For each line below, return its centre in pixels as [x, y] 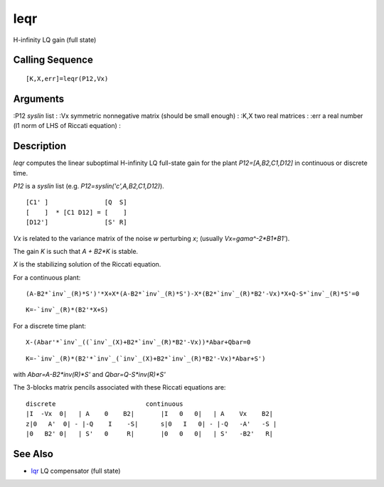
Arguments [39, 98]
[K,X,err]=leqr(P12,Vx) [67, 79]
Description [40, 146]
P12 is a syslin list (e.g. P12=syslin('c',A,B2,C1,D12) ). [89, 186]
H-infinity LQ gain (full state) [55, 40]
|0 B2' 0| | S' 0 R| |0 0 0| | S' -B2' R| [150, 433]
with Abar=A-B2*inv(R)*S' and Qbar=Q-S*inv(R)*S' [90, 375]
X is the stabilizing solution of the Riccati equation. [87, 264]
